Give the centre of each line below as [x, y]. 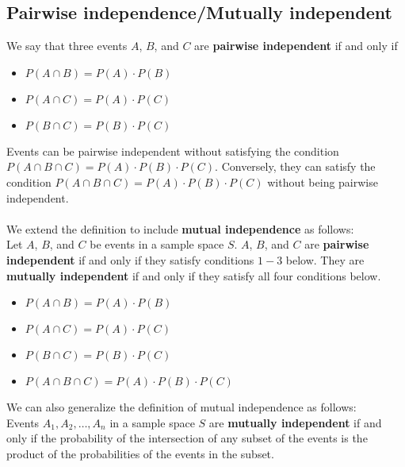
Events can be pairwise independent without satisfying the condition [173, 151]
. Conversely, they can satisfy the [295, 166]
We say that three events [67, 46]
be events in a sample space [157, 244]
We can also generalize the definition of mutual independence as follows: [181, 407]
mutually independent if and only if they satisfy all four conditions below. [194, 275]
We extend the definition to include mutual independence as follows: [180, 228]
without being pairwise [323, 181]
